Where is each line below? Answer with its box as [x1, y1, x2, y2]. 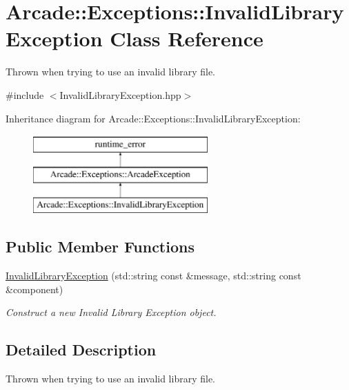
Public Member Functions [6, 236, 195, 257]
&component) [6, 281, 63, 296]
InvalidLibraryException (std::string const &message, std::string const [6, 268, 301, 283]
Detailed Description [6, 339, 157, 360]
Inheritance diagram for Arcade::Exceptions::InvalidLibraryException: [6, 111, 301, 125]
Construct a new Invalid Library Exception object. [6, 305, 217, 319]
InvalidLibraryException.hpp [59, 87, 181, 102]
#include [6, 87, 44, 102]
